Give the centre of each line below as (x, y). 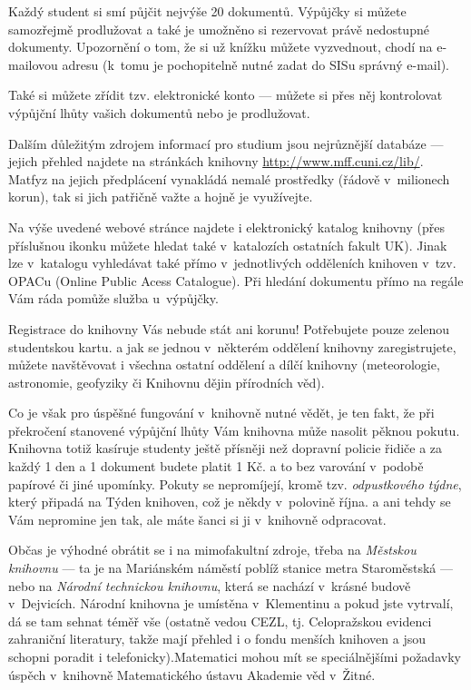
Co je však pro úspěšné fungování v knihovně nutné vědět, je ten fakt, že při (221, 413)
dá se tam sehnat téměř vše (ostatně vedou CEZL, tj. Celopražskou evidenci (220, 621)
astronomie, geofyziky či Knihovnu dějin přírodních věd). (167, 382)
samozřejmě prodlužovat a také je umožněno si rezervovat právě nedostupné (219, 29)
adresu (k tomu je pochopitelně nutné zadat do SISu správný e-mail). (255, 64)
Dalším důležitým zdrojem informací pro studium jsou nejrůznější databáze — (226, 143)
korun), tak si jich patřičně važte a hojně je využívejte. (161, 197)
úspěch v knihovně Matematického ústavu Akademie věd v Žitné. (192, 674)
